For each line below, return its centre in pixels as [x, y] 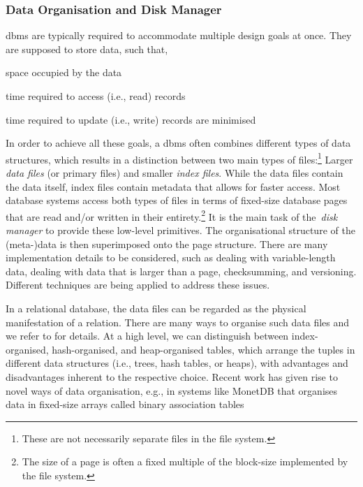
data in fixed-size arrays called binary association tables [125, 404]
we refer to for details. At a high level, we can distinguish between [147, 336]
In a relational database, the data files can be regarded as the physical [156, 308]
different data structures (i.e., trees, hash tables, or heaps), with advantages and [177, 363]
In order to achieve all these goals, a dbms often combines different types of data [178, 143]
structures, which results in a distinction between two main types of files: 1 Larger [179, 158]
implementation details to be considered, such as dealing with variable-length [171, 257]
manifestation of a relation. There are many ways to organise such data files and [178, 322]
